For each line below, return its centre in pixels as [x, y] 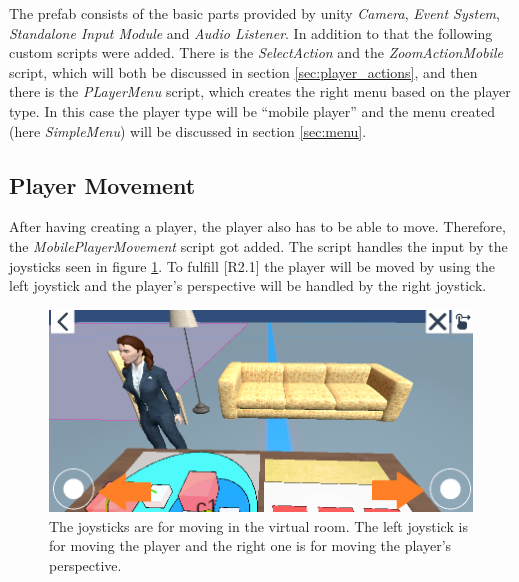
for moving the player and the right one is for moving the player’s [250, 545]
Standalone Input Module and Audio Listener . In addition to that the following [251, 32]
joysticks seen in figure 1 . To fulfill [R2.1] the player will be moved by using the [252, 265]
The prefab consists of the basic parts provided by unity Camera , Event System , [254, 13]
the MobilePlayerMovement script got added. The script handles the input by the [258, 245]
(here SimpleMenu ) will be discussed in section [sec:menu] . [188, 130]
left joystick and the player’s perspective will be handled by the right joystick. [248, 285]
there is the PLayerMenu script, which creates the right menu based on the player [260, 91]
